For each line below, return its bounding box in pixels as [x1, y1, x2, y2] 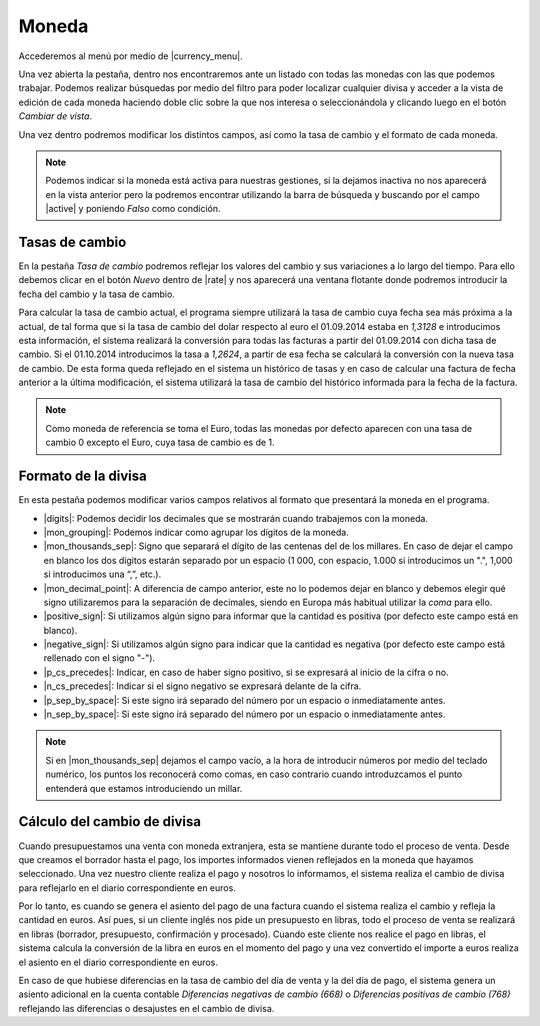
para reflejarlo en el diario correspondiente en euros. [18, 881, 237, 894]
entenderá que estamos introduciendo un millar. [45, 782, 243, 794]
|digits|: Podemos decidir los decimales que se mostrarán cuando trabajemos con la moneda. [43, 512, 429, 524]
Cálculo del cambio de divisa [18, 813, 202, 830]
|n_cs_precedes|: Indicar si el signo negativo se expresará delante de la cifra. [43, 680, 362, 692]
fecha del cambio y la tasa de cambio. [18, 288, 175, 300]
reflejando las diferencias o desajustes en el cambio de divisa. [18, 1002, 275, 1014]
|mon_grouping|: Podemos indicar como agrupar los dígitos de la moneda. [43, 526, 349, 538]
